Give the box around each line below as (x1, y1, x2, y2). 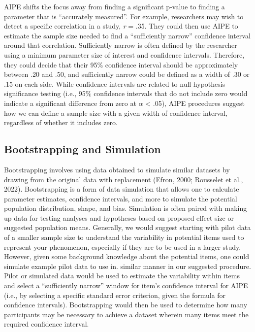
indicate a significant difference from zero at (4, 98, 136, 108)
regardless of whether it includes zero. (4, 117, 118, 128)
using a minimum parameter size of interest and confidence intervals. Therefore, (4, 49, 245, 60)
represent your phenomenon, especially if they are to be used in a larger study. (4, 241, 241, 252)
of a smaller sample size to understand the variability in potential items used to (4, 232, 244, 242)
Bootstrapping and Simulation (4, 141, 161, 157)
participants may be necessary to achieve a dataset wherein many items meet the (4, 309, 249, 319)
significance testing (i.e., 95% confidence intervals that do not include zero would (4, 88, 248, 99)
